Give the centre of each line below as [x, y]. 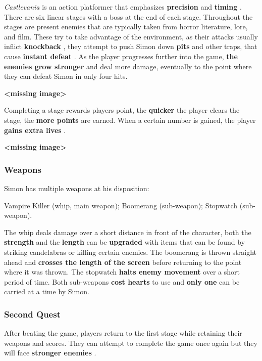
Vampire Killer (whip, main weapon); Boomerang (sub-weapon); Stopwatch [121, 205]
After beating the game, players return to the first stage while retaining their [123, 333]
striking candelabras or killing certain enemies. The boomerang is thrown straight [130, 252]
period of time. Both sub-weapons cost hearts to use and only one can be [122, 281]
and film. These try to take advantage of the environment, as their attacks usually [131, 36]
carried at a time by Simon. [47, 291]
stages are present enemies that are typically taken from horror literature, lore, [126, 27]
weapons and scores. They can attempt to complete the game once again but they [131, 343]
